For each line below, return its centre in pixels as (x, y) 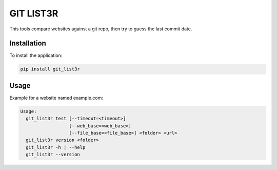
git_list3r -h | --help (56, 147)
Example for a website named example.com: (56, 98)
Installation (28, 43)
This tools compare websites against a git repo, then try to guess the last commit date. (101, 29)
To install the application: (36, 55)
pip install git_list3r (50, 69)
